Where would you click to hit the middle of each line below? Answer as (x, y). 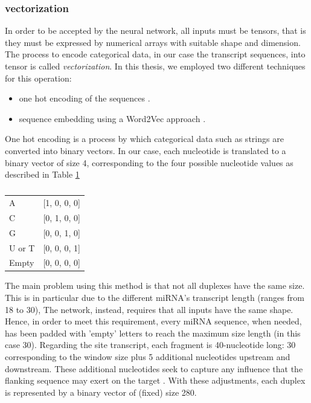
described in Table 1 (42, 174)
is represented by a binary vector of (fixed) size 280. (101, 392)
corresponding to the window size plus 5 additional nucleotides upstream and (148, 357)
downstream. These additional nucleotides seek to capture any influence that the (154, 368)
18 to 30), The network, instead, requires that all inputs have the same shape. (149, 309)
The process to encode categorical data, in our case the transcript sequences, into (155, 54)
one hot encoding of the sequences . (85, 98)
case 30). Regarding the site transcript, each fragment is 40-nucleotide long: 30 (150, 345)
